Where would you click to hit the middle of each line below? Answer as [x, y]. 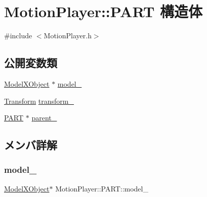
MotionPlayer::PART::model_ [102, 188]
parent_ [44, 118]
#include [18, 36]
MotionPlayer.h [68, 36]
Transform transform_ [39, 101]
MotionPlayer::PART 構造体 [103, 11]
